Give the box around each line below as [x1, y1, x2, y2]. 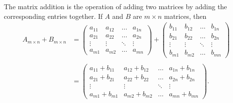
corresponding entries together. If [4, 11, 103, 21]
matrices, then [164, 11, 207, 21]
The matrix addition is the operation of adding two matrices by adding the [4, 1, 227, 11]
